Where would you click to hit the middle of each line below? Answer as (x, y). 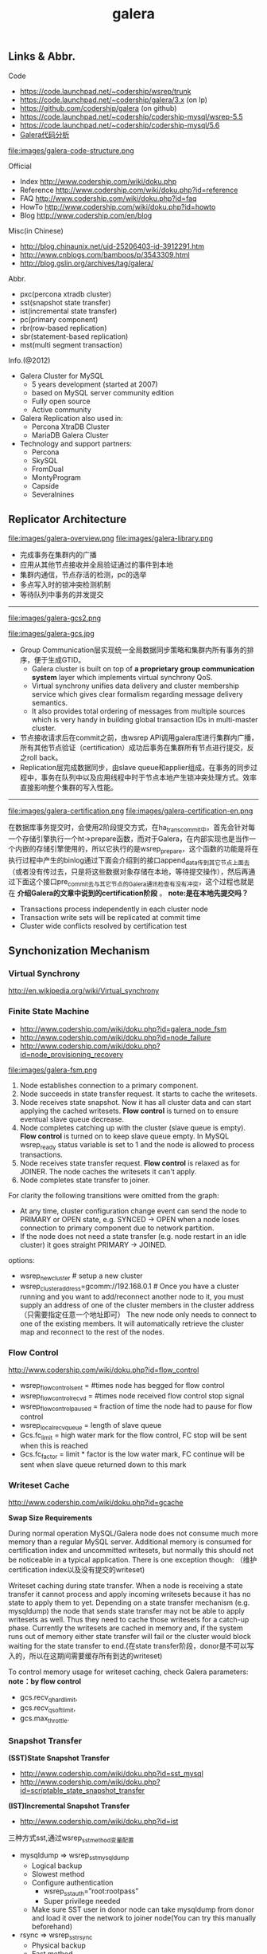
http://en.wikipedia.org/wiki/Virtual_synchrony (84, 991)
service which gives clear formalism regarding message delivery (137, 694)
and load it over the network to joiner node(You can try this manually (144, 1918)
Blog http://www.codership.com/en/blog (86, 215)
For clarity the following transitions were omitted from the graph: (114, 1196)
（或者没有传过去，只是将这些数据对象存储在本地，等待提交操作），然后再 (128, 871)
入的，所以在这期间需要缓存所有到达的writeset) (85, 1656)
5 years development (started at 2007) (95, 384)
